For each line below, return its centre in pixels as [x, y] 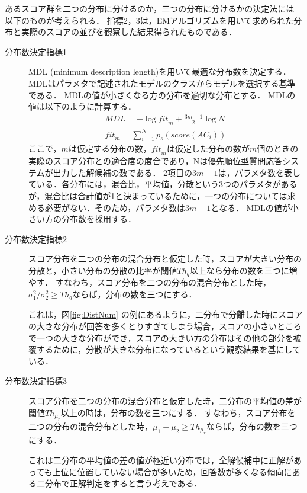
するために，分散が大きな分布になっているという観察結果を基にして [169, 349]
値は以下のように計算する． [82, 106]
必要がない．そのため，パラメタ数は [115, 207]
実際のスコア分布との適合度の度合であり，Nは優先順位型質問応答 [156, 161]
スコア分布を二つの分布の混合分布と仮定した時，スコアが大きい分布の [165, 259]
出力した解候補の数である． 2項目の [123, 172]
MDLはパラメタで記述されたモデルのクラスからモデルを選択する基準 [162, 83]
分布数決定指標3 [36, 381]
